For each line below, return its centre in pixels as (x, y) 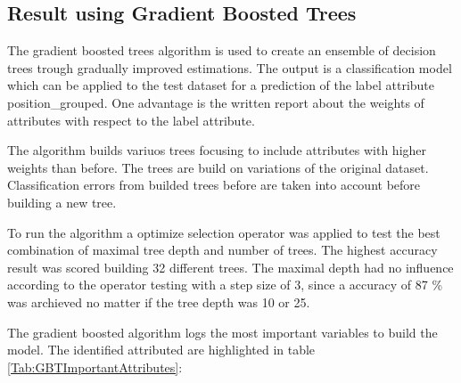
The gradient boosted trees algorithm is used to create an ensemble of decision (222, 50)
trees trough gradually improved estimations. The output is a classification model (230, 67)
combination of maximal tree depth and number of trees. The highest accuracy (222, 250)
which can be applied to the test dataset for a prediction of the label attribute (221, 85)
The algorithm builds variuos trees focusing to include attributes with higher (217, 150)
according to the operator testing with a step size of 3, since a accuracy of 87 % (225, 285)
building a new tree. (62, 202)
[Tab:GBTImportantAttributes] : (95, 367)
